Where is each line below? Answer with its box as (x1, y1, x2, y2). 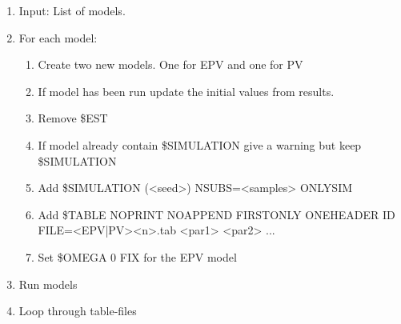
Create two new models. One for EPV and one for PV (38, 56, 303, 73)
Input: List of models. (18, 2, 126, 18)
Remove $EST (38, 110, 108, 126)
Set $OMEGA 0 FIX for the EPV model (38, 248, 237, 265)
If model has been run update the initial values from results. (38, 82, 335, 99)
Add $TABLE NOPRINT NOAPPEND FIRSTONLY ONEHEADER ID (38, 206, 395, 222)
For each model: (18, 29, 98, 46)
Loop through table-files (18, 302, 137, 319)
